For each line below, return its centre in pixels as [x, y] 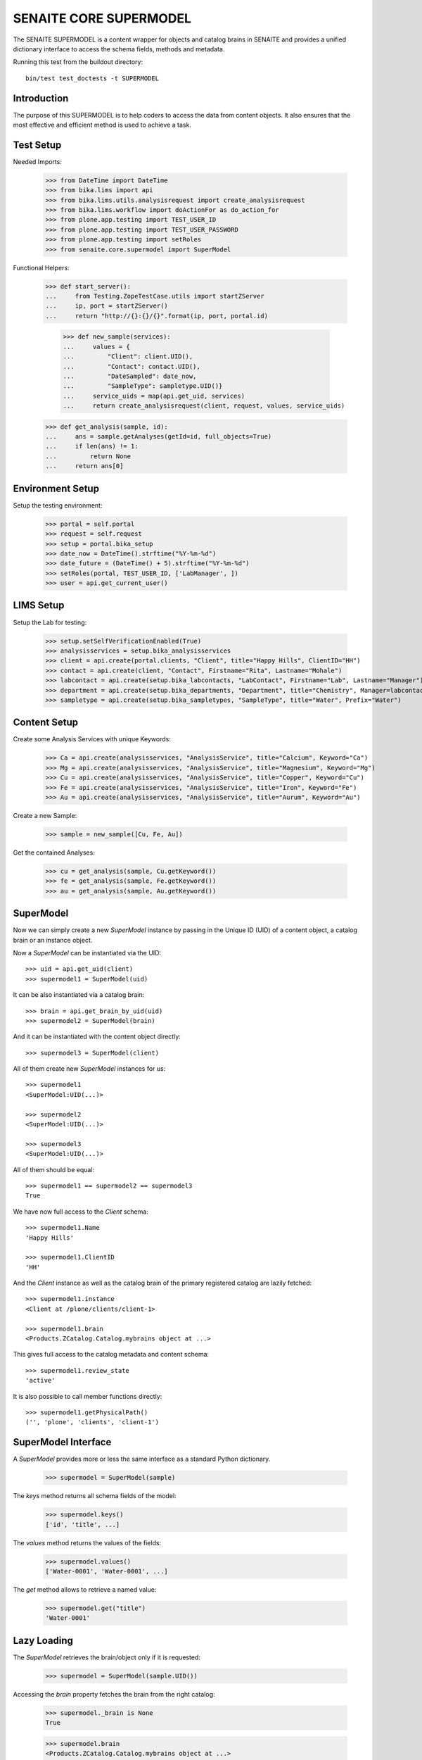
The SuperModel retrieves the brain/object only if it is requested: [107, 1657]
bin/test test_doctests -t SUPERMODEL [92, 78]
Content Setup [46, 723]
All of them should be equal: [54, 1169]
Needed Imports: [38, 161]
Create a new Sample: [45, 815]
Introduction [41, 98]
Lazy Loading [43, 1640]
